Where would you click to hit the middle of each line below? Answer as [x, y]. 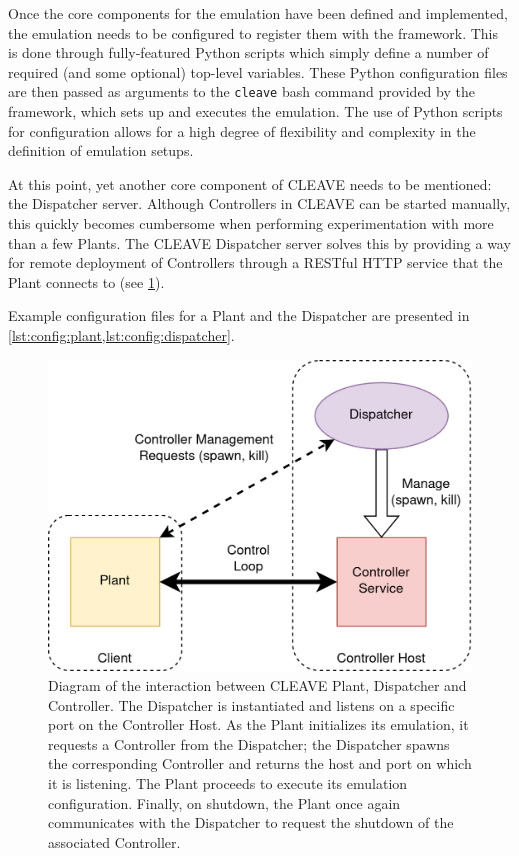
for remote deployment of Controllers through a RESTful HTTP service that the [255, 262]
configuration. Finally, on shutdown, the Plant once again [224, 802]
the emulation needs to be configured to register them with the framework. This [253, 32]
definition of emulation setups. [101, 150]
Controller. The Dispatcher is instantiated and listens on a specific [251, 704]
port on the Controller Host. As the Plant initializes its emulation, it [258, 724]
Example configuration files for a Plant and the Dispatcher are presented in [239, 315]
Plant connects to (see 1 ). [86, 281]
